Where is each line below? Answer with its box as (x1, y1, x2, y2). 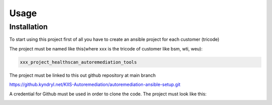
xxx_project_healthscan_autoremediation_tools (20, 59, 137, 65)
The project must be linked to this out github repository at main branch (9, 72, 156, 78)
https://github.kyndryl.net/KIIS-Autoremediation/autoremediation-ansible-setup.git (9, 81, 181, 88)
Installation (9, 22, 48, 31)
